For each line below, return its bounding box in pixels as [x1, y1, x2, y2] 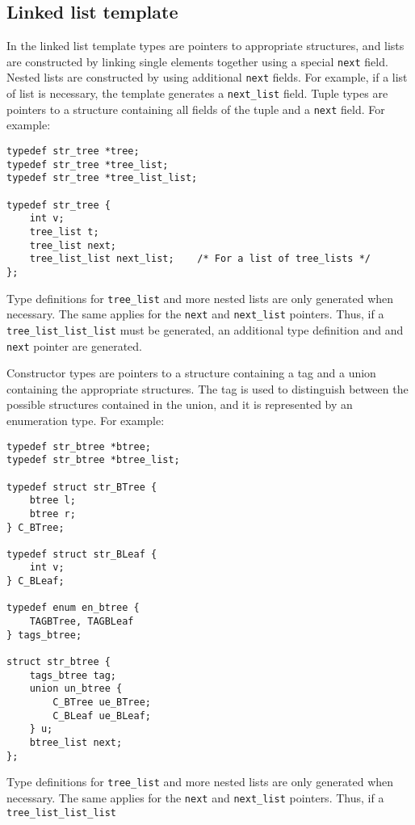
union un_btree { [29, 683, 123, 695]
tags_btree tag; [29, 669, 117, 681]
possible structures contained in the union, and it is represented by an [6, 396, 353, 413]
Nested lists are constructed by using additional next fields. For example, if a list [6, 69, 408, 86]
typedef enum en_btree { [6, 602, 140, 614]
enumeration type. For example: [6, 411, 165, 428]
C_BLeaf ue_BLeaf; [52, 709, 151, 722]
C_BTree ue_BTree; [52, 697, 151, 709]
